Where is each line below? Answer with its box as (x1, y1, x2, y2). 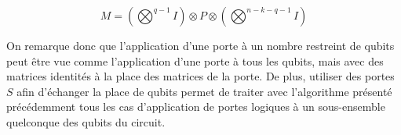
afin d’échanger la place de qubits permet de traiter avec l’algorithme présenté (16, 83, 392, 99)
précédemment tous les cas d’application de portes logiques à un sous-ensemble (6, 98, 385, 115)
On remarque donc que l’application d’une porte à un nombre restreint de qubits (6, 37, 395, 53)
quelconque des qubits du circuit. (6, 113, 166, 130)
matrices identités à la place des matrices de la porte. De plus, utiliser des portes (6, 68, 395, 84)
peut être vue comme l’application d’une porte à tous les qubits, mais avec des (6, 52, 384, 69)
